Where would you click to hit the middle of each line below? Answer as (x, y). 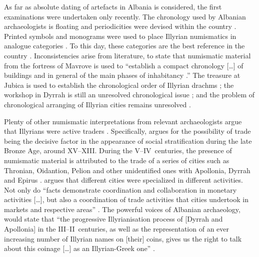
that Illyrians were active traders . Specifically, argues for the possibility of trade (127, 131)
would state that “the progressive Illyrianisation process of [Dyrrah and (113, 219)
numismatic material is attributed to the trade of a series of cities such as (117, 160)
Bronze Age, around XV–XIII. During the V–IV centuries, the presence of (118, 150)
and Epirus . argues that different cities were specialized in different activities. (123, 180)
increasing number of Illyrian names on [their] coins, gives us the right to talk (123, 238)
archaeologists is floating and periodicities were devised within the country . (120, 26)
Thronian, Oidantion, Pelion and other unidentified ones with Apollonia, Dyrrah (127, 170)
